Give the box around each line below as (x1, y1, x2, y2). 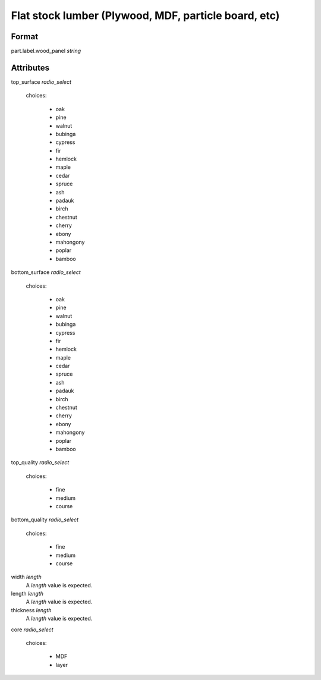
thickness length (11, 606, 52, 613)
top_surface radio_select (11, 78, 71, 86)
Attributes (11, 62, 50, 73)
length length (11, 590, 44, 597)
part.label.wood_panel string (11, 48, 81, 55)
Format (11, 32, 39, 42)
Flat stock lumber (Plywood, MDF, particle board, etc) (11, 9, 280, 22)
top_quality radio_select (11, 459, 70, 466)
